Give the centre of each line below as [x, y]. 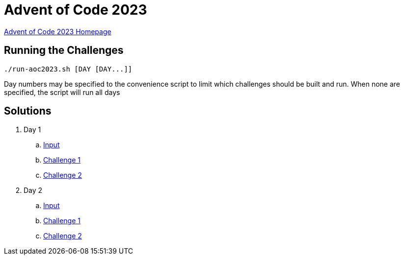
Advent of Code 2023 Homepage [58, 31]
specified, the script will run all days [62, 92]
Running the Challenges [64, 50]
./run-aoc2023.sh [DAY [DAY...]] [68, 69]
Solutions [28, 111]
